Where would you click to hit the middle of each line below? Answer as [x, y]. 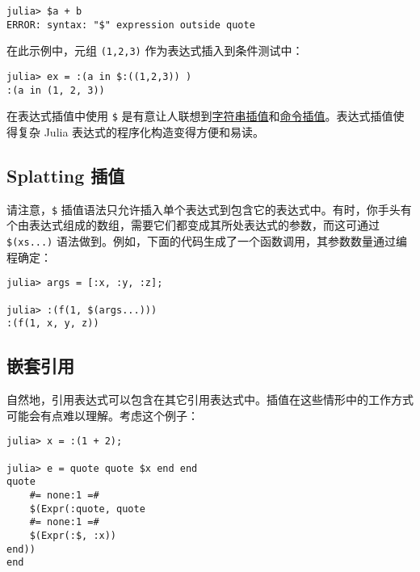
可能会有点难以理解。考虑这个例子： [103, 415]
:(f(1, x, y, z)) [53, 324]
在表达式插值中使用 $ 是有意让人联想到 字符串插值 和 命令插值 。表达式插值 [200, 116]
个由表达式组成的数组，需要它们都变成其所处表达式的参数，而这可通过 [193, 225]
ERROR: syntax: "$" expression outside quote [131, 25]
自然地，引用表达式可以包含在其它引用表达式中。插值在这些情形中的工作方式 [210, 400]
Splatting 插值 [66, 175]
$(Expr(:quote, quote [87, 509]
